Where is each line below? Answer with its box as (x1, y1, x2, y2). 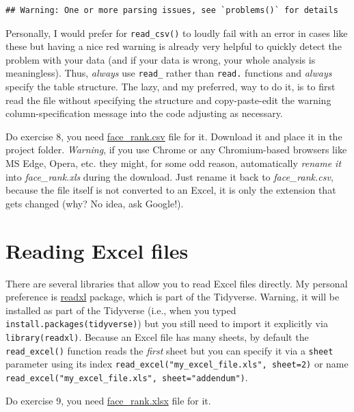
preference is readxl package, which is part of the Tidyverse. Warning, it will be (5, 289, 340, 304)
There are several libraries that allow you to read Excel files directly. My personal (5, 276, 348, 290)
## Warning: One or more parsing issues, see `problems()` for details (5, 5, 338, 15)
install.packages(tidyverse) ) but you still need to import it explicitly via (5, 316, 328, 331)
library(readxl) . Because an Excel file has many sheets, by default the (5, 330, 309, 344)
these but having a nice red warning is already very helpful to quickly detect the (5, 39, 342, 53)
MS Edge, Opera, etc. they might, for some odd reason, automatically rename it (5, 156, 342, 170)
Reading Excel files (5, 236, 189, 264)
